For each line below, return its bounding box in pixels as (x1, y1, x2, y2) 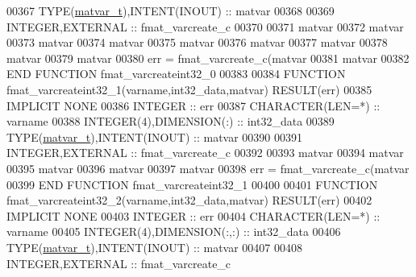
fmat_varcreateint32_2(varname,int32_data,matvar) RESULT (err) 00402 (6, 192, 372, 209)
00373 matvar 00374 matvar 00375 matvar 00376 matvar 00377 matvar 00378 (6, 34, 388, 51)
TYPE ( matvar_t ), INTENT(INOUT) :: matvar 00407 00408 (6, 238, 303, 255)
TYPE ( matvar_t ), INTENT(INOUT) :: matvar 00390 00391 (6, 128, 303, 145)
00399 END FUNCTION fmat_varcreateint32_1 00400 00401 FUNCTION (6, 176, 378, 192)
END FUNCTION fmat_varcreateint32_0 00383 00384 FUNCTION (6, 65, 346, 82)
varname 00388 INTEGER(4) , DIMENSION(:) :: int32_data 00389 (6, 113, 335, 130)
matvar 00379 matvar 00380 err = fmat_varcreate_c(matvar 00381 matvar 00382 (6, 49, 410, 66)
